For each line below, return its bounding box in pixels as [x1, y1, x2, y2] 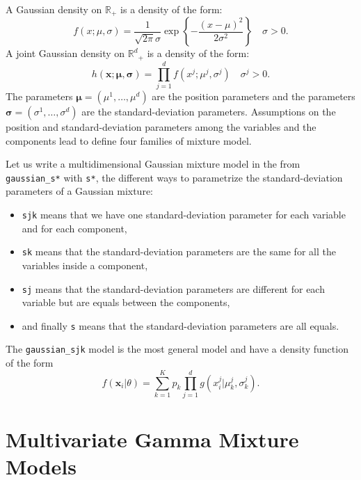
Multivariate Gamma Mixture [6, 425, 299, 454]
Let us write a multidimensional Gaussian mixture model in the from [6, 157, 300, 171]
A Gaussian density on [6, 2, 102, 16]
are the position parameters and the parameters [152, 89, 355, 104]
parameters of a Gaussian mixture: [6, 184, 154, 198]
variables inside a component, [22, 257, 148, 272]
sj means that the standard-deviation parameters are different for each [22, 281, 325, 296]
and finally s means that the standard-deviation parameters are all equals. [22, 318, 339, 333]
